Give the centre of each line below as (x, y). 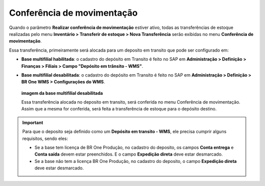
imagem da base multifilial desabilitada (62, 93)
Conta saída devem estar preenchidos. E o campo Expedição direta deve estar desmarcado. (129, 154)
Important (33, 122)
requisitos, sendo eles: (45, 138)
